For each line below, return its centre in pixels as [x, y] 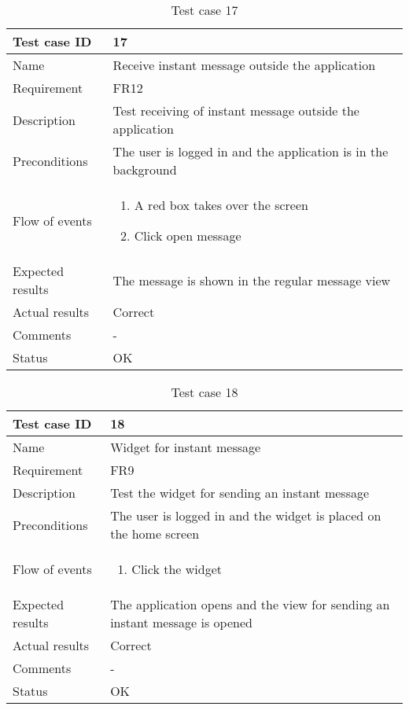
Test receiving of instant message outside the [236, 110]
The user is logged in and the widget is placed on [246, 515]
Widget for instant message [186, 447]
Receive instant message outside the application [244, 65]
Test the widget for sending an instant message [240, 493]
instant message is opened [181, 622]
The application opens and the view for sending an [250, 604]
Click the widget [177, 569]
